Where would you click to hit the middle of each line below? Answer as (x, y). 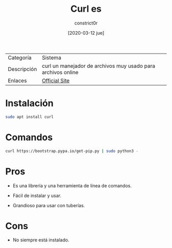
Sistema (51, 58)
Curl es (86, 9)
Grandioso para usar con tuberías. (49, 205)
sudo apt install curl (29, 117)
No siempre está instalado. (41, 240)
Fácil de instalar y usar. (37, 195)
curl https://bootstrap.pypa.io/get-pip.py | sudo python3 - (72, 151)
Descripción (23, 69)
